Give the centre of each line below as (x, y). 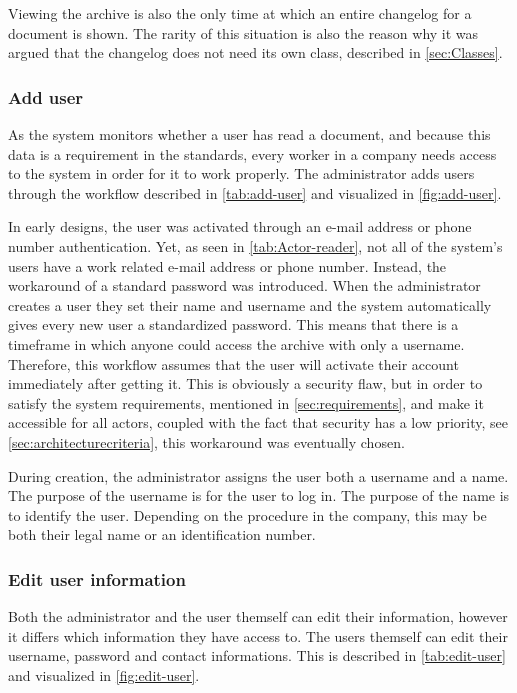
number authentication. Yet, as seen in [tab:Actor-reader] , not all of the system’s (255, 245)
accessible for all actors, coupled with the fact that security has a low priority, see (258, 422)
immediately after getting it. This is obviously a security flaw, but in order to (245, 383)
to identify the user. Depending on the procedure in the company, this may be (247, 514)
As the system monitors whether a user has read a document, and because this (249, 134)
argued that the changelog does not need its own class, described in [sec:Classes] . (255, 52)
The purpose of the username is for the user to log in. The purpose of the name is (259, 495)
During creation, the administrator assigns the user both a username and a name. (258, 475)
